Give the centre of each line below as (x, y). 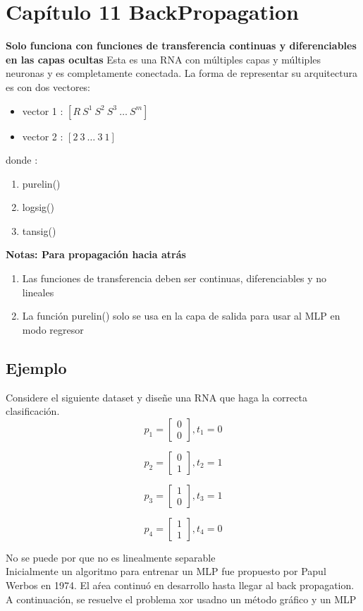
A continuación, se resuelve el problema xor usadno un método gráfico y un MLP (181, 599)
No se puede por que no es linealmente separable (111, 557)
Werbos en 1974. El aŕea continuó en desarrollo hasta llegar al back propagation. (180, 585)
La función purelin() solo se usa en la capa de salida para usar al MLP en (181, 316)
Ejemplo (36, 367)
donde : (22, 160)
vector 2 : (43, 136)
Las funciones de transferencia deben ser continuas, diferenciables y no (174, 278)
